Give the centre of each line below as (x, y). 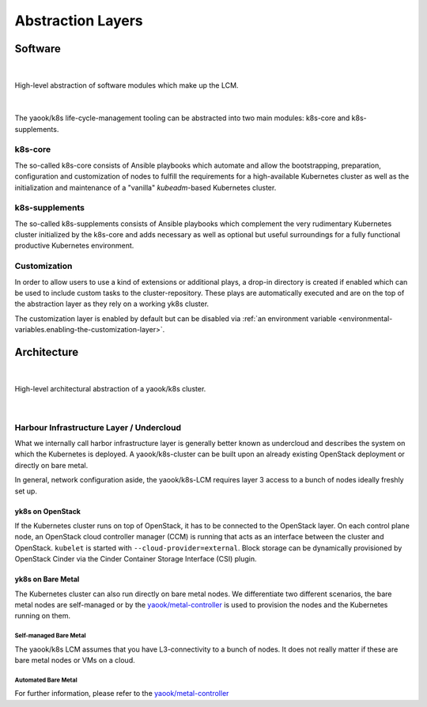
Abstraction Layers (79, 21)
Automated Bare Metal (46, 680)
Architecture (47, 352)
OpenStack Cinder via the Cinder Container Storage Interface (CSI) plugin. (136, 559)
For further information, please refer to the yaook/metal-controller (122, 694)
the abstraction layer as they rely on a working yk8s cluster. (112, 304)
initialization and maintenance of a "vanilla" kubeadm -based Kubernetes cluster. (145, 187)
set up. (26, 491)
